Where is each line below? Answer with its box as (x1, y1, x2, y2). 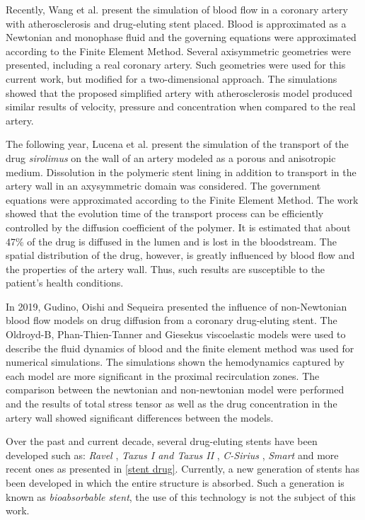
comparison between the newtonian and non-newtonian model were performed (6, 382, 344, 397)
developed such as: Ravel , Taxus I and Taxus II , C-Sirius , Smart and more (6, 447, 339, 462)
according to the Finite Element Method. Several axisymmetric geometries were (6, 43, 351, 58)
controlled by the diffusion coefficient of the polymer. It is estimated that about (6, 219, 351, 234)
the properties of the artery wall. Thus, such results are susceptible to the (6, 261, 325, 276)
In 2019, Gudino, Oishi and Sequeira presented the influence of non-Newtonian (6, 299, 347, 313)
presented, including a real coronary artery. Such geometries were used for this (6, 57, 346, 72)
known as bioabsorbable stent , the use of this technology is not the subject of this (6, 489, 356, 504)
